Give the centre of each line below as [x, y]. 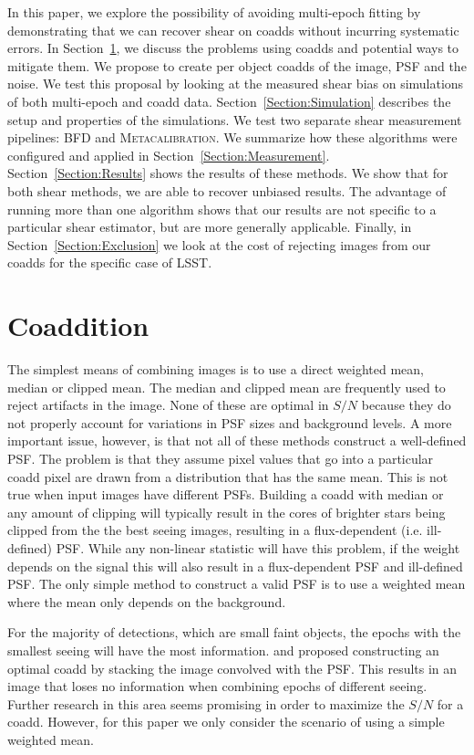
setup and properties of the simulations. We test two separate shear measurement [235, 119]
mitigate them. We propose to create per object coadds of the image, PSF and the [237, 65]
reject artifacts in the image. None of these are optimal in [168, 405]
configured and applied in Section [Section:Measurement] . [169, 155]
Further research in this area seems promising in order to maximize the [206, 703]
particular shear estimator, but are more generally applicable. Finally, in [210, 227]
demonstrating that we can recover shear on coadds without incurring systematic [233, 30]
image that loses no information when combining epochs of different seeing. [217, 686]
